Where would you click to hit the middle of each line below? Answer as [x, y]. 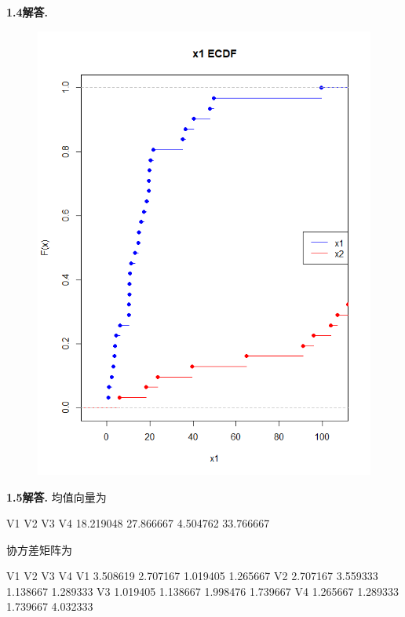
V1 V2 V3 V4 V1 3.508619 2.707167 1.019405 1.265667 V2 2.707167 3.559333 [192, 576]
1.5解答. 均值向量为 [57, 497]
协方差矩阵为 [39, 549]
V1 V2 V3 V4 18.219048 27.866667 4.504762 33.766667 [138, 523]
